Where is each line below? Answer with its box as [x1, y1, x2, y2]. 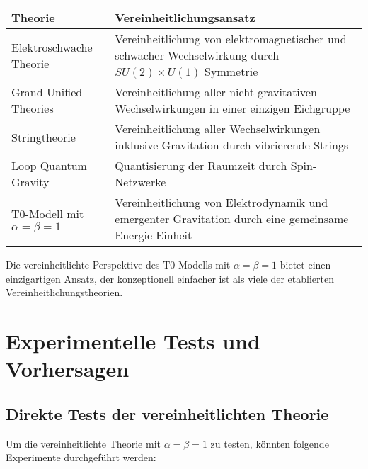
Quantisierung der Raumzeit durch [115, 157, 287, 174]
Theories [11, 100, 54, 116]
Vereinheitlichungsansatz [115, 9, 255, 26]
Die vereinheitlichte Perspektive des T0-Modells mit [6, 257, 231, 271]
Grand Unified [11, 84, 83, 100]
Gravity [11, 174, 50, 190]
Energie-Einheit [115, 227, 192, 243]
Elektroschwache [11, 38, 93, 55]
